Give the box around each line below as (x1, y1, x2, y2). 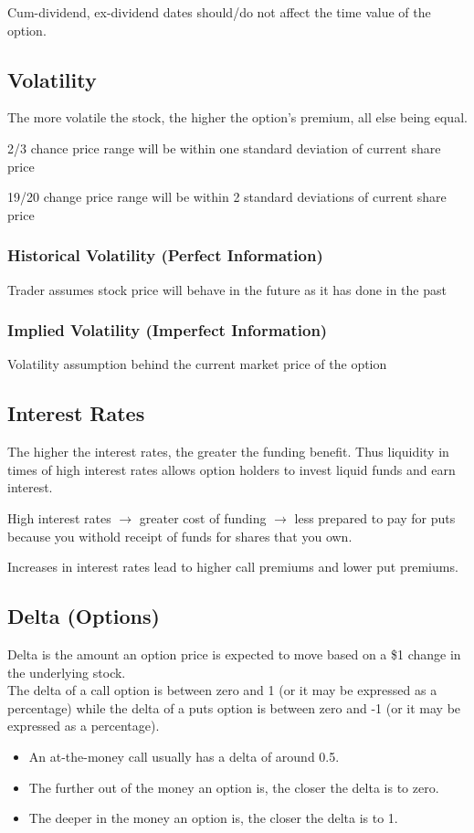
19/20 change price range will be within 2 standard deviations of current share (7, 187, 447, 206)
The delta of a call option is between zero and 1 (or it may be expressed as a (7, 680, 437, 700)
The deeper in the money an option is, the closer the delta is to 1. (28, 808, 398, 828)
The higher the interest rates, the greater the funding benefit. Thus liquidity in (7, 442, 449, 461)
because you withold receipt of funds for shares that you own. (7, 526, 353, 545)
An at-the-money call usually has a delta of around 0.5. (28, 746, 340, 765)
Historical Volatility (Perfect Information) (7, 244, 323, 267)
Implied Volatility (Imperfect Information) (7, 319, 328, 342)
